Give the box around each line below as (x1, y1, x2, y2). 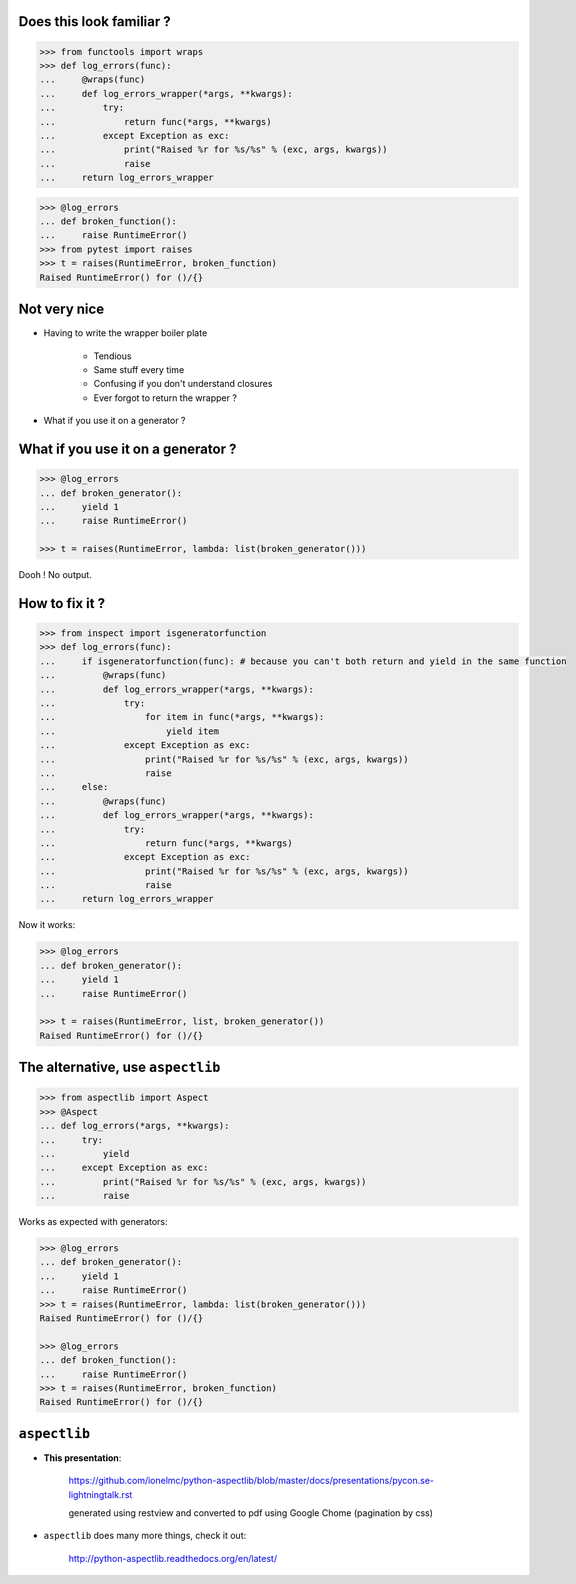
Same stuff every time (93, 363, 185, 375)
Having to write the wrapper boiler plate (43, 327, 208, 339)
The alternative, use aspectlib (18, 1059, 221, 1076)
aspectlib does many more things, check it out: (43, 1530, 247, 1542)
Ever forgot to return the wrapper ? (93, 391, 237, 404)
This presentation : (43, 1451, 122, 1464)
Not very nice (18, 301, 105, 318)
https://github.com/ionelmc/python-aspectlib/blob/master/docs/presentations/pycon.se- (68, 1475, 435, 1487)
